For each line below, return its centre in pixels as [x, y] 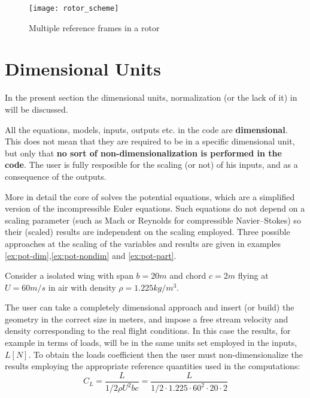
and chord [188, 275]
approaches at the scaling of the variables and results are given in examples [143, 243]
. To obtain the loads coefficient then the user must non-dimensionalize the [165, 354]
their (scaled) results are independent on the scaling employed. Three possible [148, 232]
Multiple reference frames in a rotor [94, 27]
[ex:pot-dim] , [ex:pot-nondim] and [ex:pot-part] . [91, 255]
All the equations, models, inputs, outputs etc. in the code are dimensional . [146, 129]
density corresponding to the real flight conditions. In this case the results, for [148, 331]
